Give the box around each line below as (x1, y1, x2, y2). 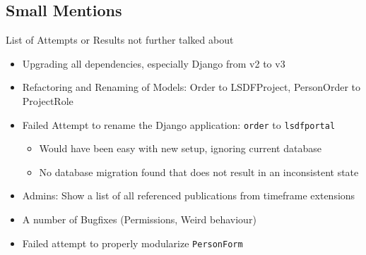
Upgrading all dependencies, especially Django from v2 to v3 (22, 56, 285, 70)
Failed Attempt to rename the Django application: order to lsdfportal (22, 117, 336, 132)
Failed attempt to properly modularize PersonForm (22, 235, 243, 250)
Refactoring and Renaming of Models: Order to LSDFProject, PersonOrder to (22, 80, 361, 94)
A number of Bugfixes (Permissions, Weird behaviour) (22, 212, 256, 227)
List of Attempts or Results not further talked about (6, 32, 234, 47)
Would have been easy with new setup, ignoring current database (39, 141, 321, 156)
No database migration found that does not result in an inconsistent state (39, 164, 359, 179)
